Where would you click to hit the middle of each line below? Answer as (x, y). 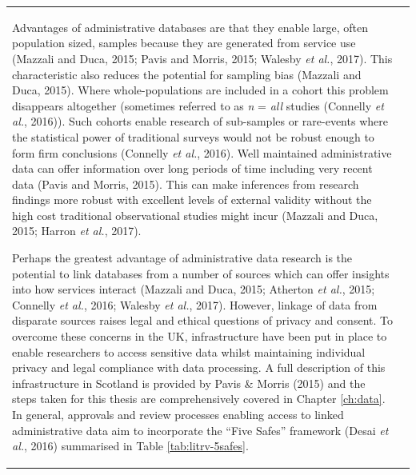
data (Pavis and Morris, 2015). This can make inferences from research (186, 184)
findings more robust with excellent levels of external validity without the (192, 200)
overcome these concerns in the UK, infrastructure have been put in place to (200, 336)
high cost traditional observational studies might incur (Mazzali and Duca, (195, 215)
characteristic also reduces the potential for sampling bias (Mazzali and (187, 74)
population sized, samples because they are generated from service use (184, 43)
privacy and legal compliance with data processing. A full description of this (199, 367)
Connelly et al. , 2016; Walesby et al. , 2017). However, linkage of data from (195, 304)
